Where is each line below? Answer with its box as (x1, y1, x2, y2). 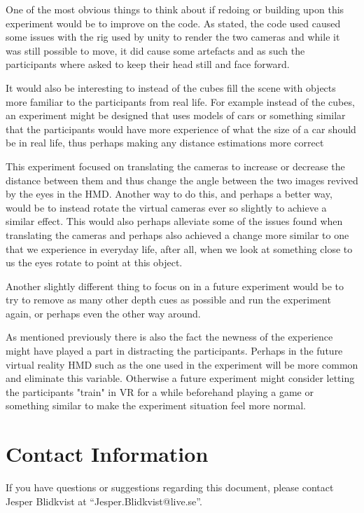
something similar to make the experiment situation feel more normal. (6, 398, 306, 413)
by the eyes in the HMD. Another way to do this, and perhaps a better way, (6, 186, 332, 201)
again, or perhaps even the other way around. (6, 306, 201, 320)
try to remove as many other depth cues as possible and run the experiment (6, 292, 331, 307)
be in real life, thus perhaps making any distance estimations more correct (6, 135, 324, 150)
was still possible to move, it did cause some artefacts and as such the (6, 43, 305, 57)
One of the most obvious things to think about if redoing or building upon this (6, 2, 344, 16)
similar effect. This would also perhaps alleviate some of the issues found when (6, 214, 343, 228)
